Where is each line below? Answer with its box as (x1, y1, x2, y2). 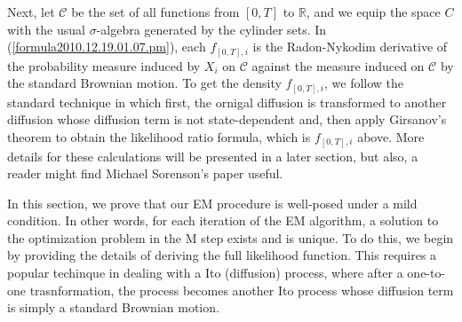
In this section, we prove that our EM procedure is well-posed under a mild (7, 193, 418, 212)
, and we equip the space (306, 3, 441, 20)
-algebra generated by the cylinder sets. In (96, 20, 327, 38)
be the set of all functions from (71, 3, 240, 20)
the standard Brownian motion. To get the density (7, 74, 282, 92)
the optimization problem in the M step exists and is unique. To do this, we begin (7, 228, 454, 247)
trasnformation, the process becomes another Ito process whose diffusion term (29, 280, 454, 299)
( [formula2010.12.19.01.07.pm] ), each (7, 37, 206, 56)
